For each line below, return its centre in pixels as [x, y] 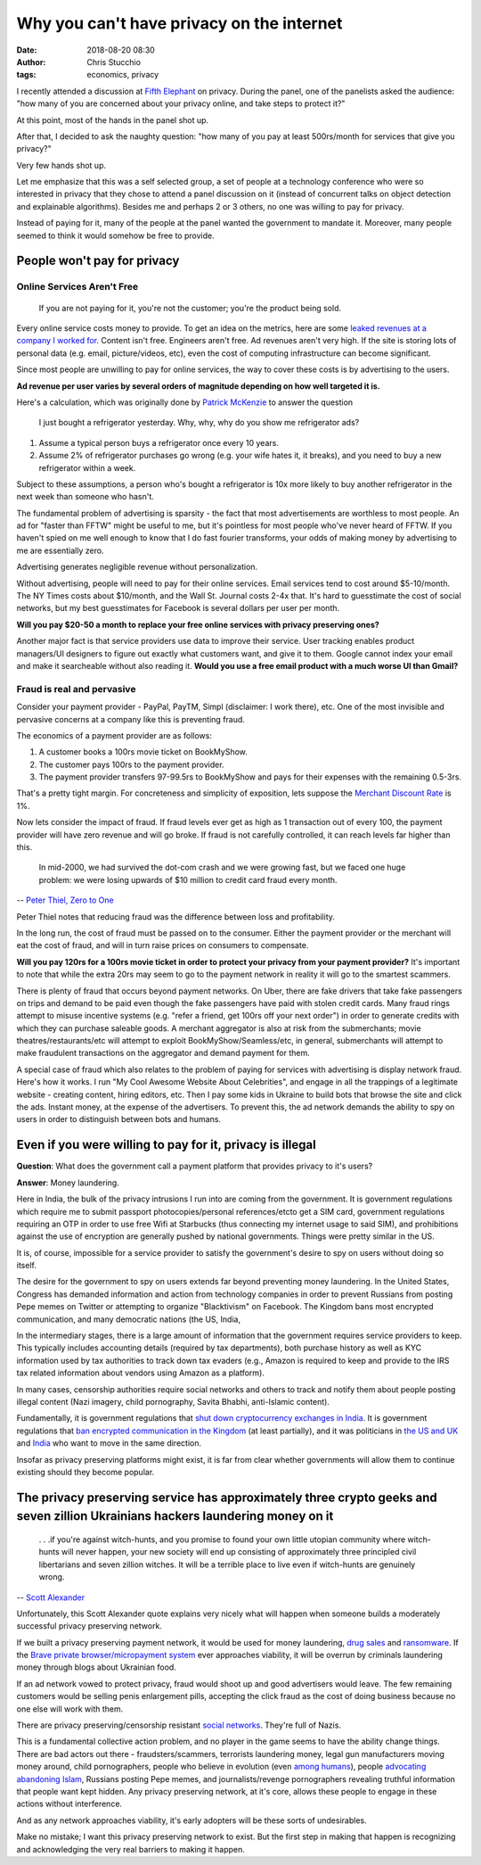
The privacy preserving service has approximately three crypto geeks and [227, 1497]
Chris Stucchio [114, 62]
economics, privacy [123, 75]
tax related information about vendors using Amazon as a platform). [140, 1373]
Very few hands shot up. [61, 165]
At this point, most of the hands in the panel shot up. [113, 120]
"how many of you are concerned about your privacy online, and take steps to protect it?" [181, 103]
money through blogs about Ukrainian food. [97, 1667]
